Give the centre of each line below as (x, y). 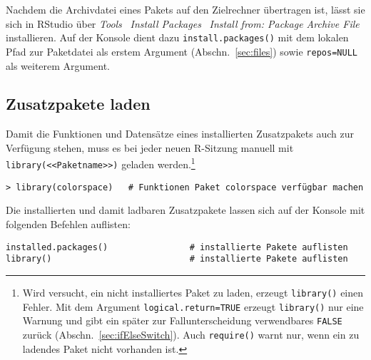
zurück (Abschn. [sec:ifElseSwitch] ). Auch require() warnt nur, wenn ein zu (191, 334)
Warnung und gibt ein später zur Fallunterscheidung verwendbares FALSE (182, 320)
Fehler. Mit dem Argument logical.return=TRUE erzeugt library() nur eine (193, 306)
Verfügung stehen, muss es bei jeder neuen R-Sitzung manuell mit (150, 147)
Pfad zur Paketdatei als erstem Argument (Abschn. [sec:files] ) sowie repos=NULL (182, 51)
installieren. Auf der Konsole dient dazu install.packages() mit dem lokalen (177, 37)
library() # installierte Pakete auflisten (177, 259)
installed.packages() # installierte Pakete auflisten (177, 247)
